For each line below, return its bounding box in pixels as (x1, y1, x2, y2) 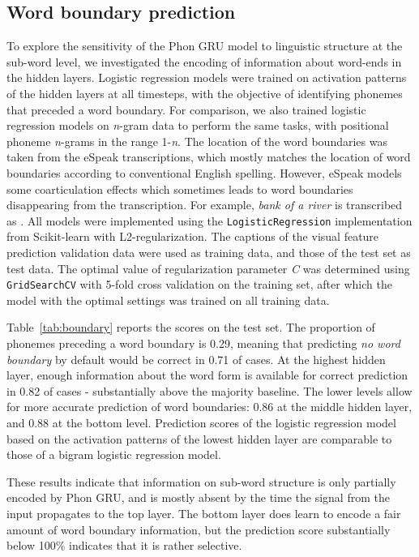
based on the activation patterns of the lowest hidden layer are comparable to (6, 430, 392, 447)
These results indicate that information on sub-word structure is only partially (6, 473, 396, 490)
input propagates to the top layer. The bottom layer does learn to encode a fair (6, 504, 401, 521)
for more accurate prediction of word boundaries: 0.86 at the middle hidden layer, (6, 398, 413, 415)
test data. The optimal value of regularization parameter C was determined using (6, 259, 410, 276)
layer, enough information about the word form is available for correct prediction (6, 366, 408, 383)
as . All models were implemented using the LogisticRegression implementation (6, 212, 413, 229)
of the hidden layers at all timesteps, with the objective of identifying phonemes (6, 84, 403, 101)
